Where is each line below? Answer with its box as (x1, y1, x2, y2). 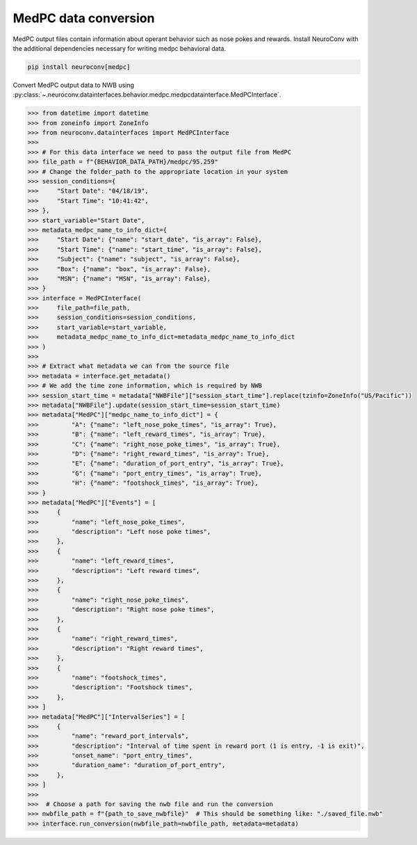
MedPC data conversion (13, 10, 155, 26)
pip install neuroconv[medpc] (27, 63, 131, 71)
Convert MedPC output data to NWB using (13, 81, 135, 89)
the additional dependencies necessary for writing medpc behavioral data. (13, 44, 226, 52)
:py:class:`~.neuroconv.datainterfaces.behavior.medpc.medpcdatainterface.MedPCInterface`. (13, 90, 281, 99)
